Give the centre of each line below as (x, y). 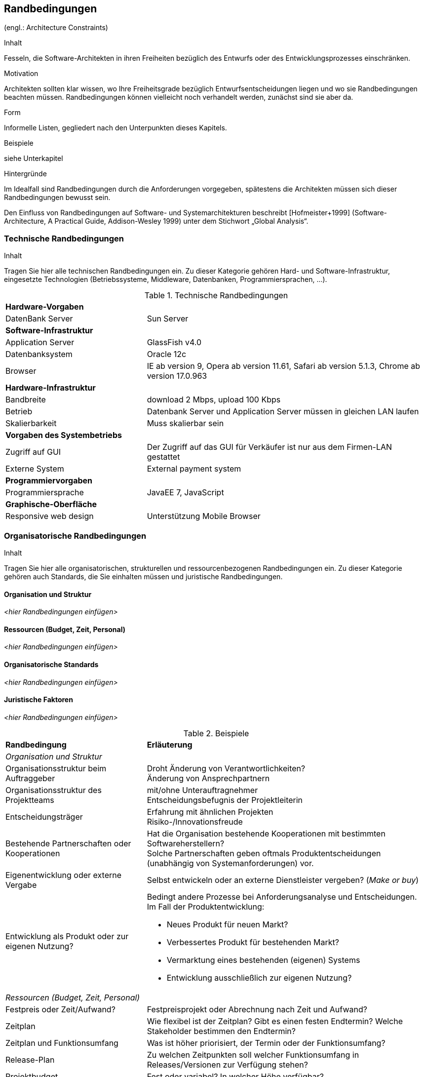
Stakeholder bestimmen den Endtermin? (221, 1031)
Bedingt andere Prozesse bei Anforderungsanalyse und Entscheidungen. (282, 897)
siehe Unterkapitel (34, 159)
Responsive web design (50, 516)
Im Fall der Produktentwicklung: (206, 906)
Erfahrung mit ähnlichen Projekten (210, 812)
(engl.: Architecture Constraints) (56, 28)
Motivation (21, 74)
